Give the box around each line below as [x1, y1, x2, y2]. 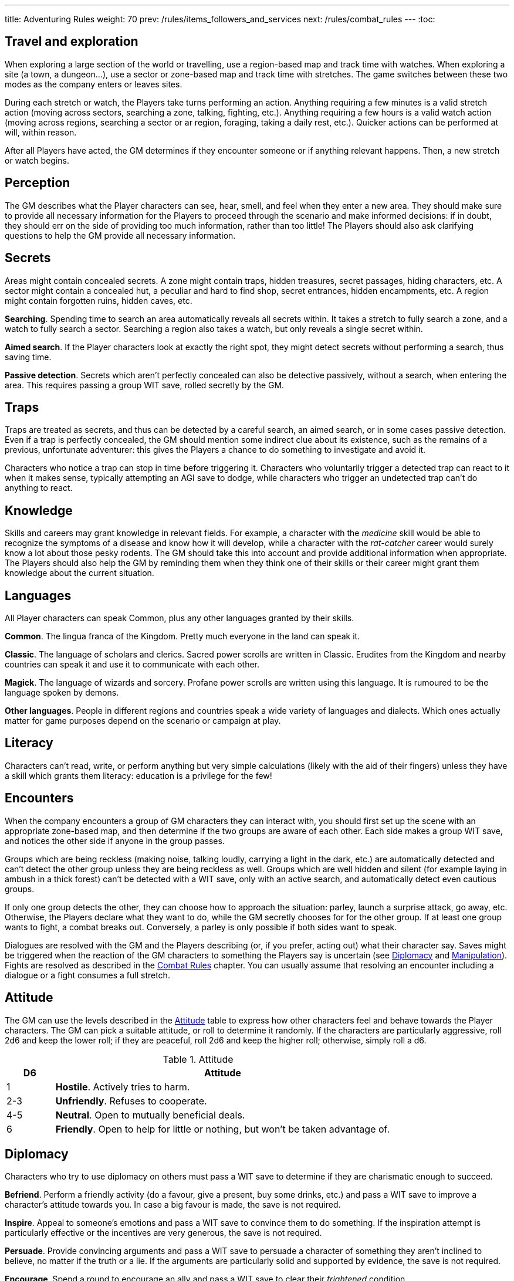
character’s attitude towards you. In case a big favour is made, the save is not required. [5, 1199, 341, 1210]
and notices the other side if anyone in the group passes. [5, 835, 225, 846]
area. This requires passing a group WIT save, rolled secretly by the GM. [5, 379, 285, 390]
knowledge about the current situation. [5, 568, 154, 578]
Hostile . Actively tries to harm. [55, 1080, 190, 1093]
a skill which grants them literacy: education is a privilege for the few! [5, 770, 272, 781]
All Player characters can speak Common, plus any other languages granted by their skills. [5, 613, 354, 623]
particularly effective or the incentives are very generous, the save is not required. [5, 1228, 322, 1238]
